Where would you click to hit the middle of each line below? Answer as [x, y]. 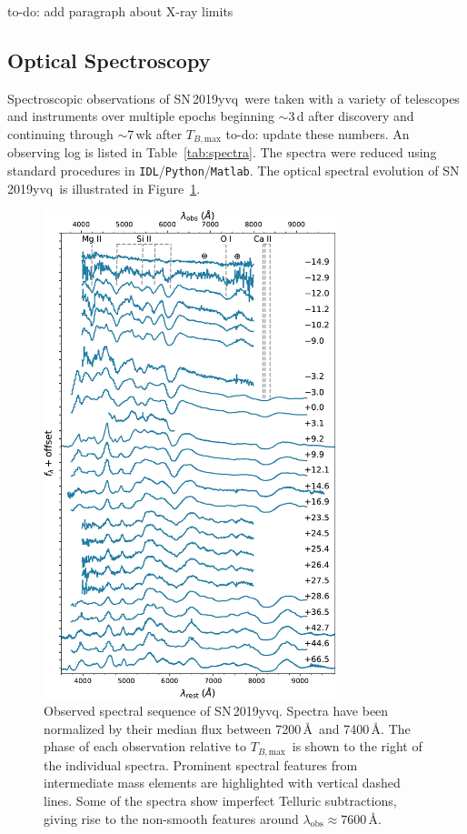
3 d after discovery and [351, 116]
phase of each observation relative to [145, 746]
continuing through [60, 133]
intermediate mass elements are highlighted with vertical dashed [222, 783]
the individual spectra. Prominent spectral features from [201, 764]
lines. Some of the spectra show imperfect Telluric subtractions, [220, 801]
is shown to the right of [357, 746]
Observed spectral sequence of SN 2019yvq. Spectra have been [216, 711]
